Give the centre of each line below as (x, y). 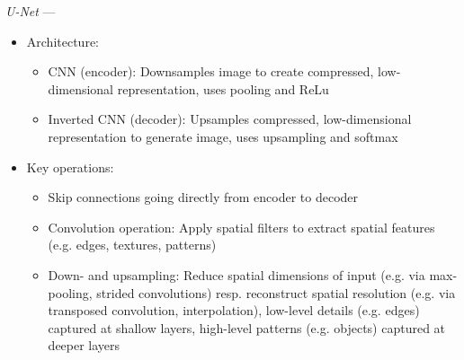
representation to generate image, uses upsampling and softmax (223, 136)
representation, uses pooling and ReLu (223, 88)
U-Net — (31, 11)
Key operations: (70, 167)
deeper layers (84, 345)
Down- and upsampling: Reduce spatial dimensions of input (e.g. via (236, 274)
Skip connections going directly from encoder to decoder (203, 197)
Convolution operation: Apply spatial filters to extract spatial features (241, 227)
